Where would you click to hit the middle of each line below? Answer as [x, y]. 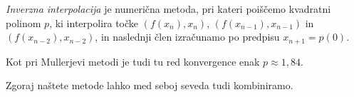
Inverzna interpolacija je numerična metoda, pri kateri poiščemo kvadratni [168, 9]
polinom [24, 22]
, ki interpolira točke [94, 22]
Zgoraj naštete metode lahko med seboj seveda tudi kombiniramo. [150, 85]
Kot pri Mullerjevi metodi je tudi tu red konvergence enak [133, 61]
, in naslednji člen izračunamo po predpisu [187, 37]
